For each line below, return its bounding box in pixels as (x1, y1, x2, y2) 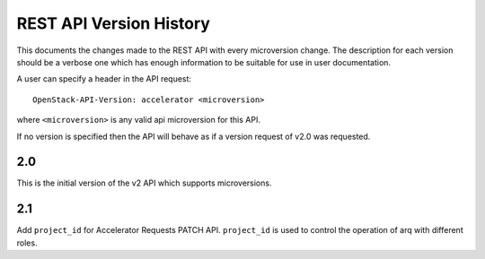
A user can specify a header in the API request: (16, 73, 192, 84)
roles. (16, 237, 38, 248)
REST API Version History (16, 13, 211, 33)
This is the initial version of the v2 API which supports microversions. (16, 177, 272, 188)
